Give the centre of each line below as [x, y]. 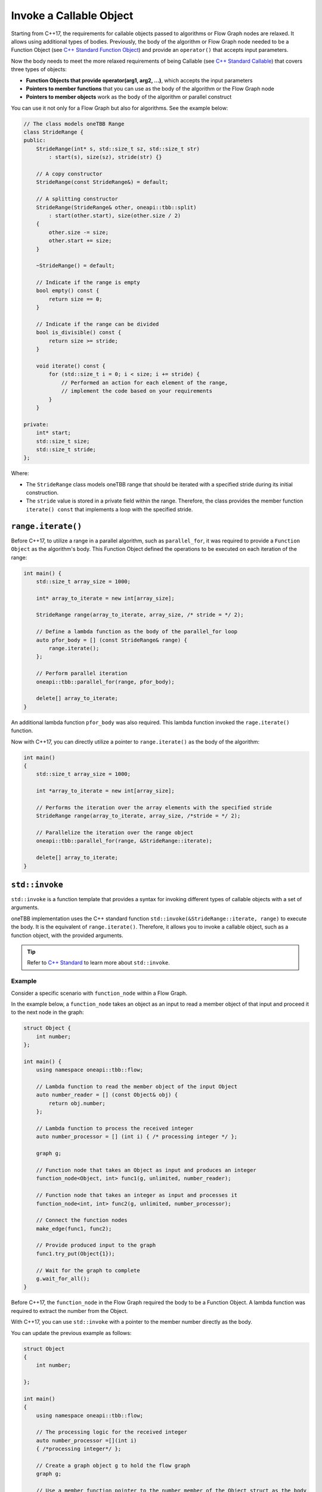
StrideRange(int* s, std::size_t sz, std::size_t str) [118, 149]
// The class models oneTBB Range [74, 124]
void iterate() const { [71, 366]
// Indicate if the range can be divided [97, 324]
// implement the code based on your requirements [137, 391]
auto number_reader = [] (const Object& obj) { [107, 1095]
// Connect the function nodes [82, 1220]
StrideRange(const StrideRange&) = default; [102, 182]
